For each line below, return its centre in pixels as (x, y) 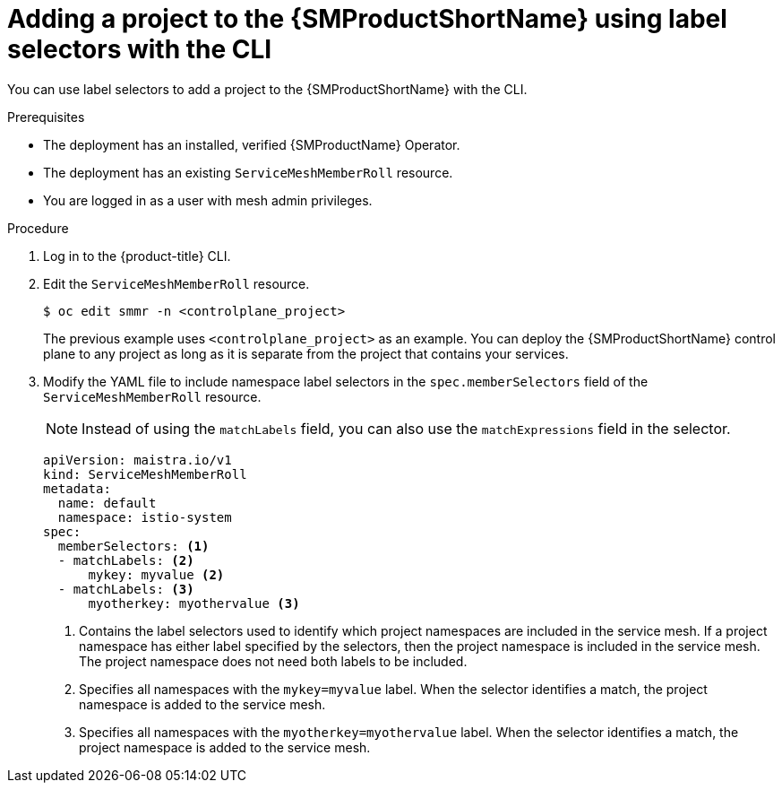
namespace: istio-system (145, 517)
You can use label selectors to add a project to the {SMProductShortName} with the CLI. (267, 89)
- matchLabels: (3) (126, 589)
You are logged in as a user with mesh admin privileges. (208, 200)
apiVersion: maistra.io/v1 (137, 460)
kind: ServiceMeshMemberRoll (145, 474)
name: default (107, 503)
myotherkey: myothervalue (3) (194, 603)
